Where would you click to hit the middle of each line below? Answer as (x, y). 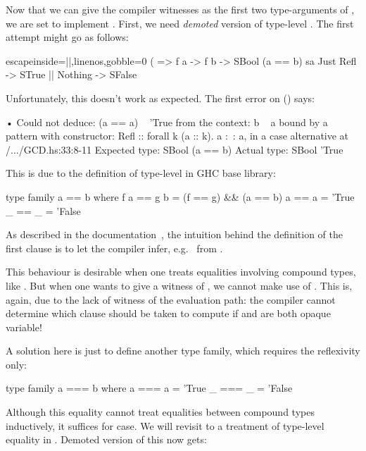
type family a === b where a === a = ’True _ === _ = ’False (149, 388)
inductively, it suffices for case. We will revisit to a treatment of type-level (165, 425)
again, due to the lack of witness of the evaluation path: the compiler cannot (171, 299)
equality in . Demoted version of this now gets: (106, 439)
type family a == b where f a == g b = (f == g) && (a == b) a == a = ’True (180, 196)
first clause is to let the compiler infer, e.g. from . (114, 248)
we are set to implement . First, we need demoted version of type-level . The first (180, 23)
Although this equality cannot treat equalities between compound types (160, 412)
